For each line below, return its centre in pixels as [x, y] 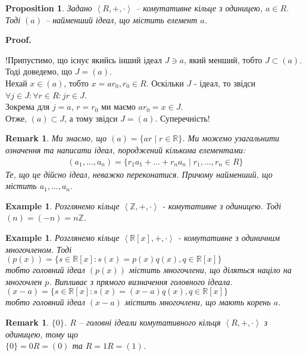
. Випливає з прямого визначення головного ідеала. [141, 281]
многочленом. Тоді [39, 249]
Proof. [18, 40]
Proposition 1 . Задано [49, 8]
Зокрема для [28, 106]
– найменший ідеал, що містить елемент [121, 19]
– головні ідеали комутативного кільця [150, 322]
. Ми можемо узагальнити [231, 138]
